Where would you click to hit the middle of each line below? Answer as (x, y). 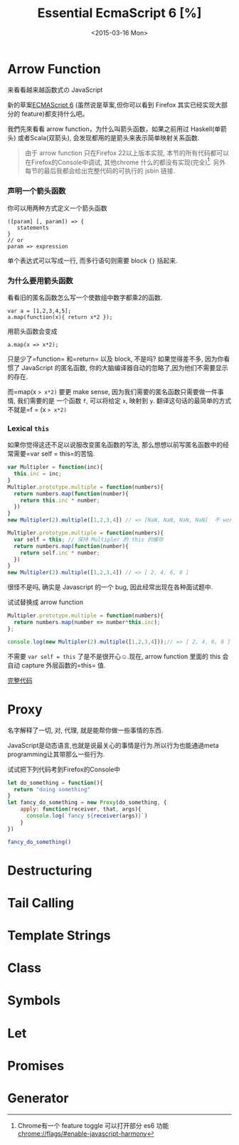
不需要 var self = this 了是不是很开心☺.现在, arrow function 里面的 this (114, 656)
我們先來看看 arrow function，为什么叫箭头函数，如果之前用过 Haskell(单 (114, 129)
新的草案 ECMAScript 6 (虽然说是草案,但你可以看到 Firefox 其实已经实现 (111, 105)
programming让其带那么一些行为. (56, 754)
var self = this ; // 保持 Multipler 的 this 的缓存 (89, 539)
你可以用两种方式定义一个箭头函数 (57, 208)
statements (33, 228)
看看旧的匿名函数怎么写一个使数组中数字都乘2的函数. (85, 297)
